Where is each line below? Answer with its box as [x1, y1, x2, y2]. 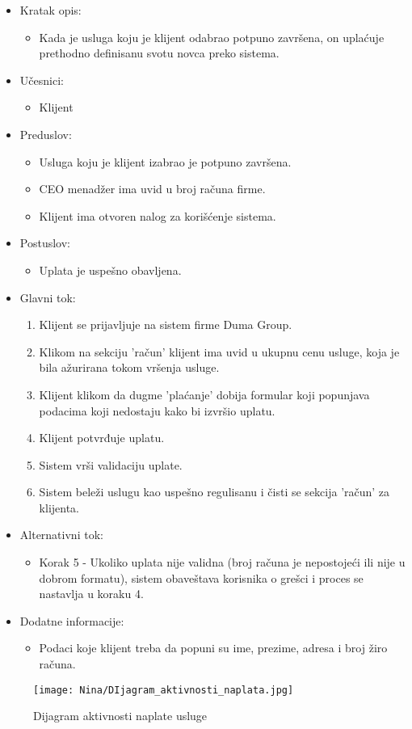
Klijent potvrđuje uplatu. [39, 429, 165, 446]
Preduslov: [19, 125, 72, 142]
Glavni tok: [19, 289, 76, 306]
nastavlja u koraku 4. [39, 585, 144, 602]
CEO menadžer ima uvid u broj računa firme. [39, 180, 266, 197]
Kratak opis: [19, 2, 82, 18]
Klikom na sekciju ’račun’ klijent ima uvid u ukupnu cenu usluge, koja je [39, 343, 400, 360]
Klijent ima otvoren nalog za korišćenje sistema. [39, 207, 276, 224]
